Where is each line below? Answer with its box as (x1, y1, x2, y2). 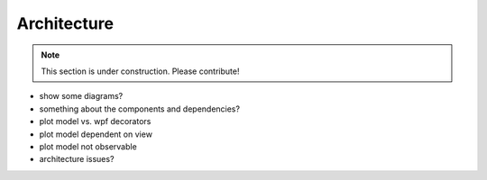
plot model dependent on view (39, 129, 153, 139)
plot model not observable (39, 140, 137, 152)
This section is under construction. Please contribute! (41, 66, 240, 76)
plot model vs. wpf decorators (39, 116, 152, 127)
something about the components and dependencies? (39, 103, 241, 114)
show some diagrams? (39, 91, 124, 102)
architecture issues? (39, 154, 115, 165)
